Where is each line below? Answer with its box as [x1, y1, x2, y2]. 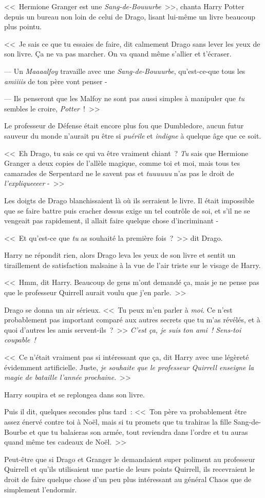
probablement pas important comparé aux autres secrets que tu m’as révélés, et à [4, 314, 260, 325]
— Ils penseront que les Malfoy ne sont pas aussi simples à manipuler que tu [4, 93, 244, 104]
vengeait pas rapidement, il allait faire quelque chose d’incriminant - [4, 215, 219, 226]
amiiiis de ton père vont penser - [4, 75, 107, 86]
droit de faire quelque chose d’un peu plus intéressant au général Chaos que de [4, 473, 252, 484]
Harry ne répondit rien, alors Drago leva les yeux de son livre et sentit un [4, 250, 236, 260]
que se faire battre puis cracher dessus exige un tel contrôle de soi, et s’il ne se [4, 205, 250, 216]
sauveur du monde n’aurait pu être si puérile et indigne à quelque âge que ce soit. [4, 130, 261, 141]
